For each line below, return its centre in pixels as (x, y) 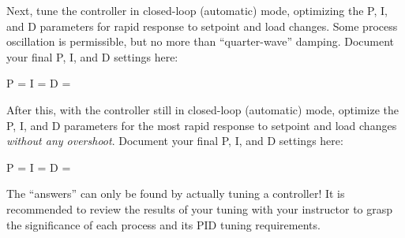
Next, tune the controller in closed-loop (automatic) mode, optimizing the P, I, (197, 10)
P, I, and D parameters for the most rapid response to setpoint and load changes (202, 125)
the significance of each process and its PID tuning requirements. (163, 224)
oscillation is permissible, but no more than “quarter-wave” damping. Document (201, 41)
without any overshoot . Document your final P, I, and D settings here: (175, 141)
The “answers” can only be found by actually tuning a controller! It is (176, 193)
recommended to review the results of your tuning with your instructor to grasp (200, 208)
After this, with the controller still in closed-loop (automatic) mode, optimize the (202, 109)
